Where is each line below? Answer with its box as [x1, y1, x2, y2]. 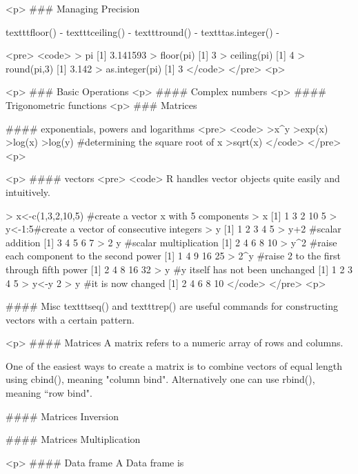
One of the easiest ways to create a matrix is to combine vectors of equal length [6, 358, 343, 373]
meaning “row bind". [6, 386, 92, 400]
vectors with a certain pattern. [6, 312, 135, 326]
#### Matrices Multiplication [6, 432, 141, 446]
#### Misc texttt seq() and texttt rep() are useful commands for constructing [6, 299, 339, 313]
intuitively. [6, 184, 50, 199]
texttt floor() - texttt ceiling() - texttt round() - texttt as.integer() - [6, 24, 279, 39]
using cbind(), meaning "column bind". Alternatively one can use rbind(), [6, 372, 315, 386]
